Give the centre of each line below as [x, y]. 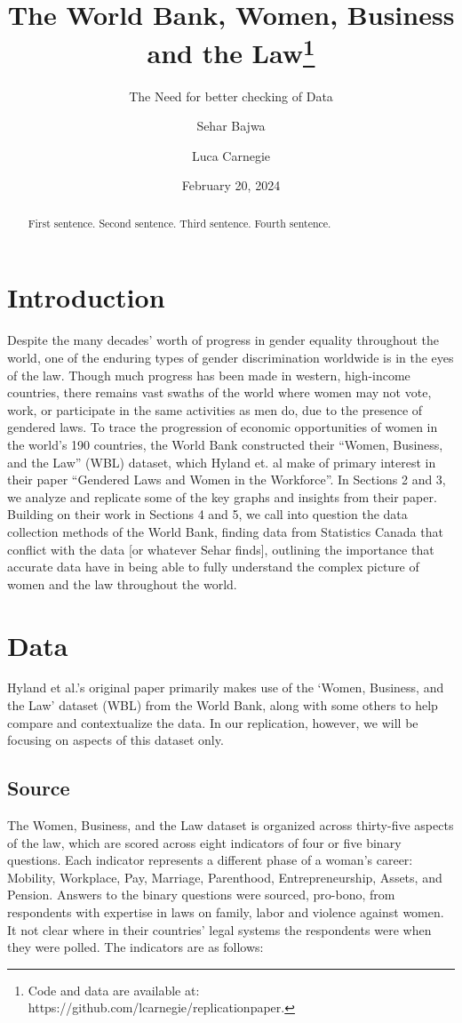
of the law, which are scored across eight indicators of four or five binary [204, 842]
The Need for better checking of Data [231, 96]
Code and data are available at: [114, 990]
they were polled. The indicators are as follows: [135, 947]
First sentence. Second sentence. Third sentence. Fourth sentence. [179, 223]
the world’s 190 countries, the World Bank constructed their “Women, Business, [225, 444]
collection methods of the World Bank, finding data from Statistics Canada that [225, 531]
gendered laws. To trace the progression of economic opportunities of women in [223, 427]
